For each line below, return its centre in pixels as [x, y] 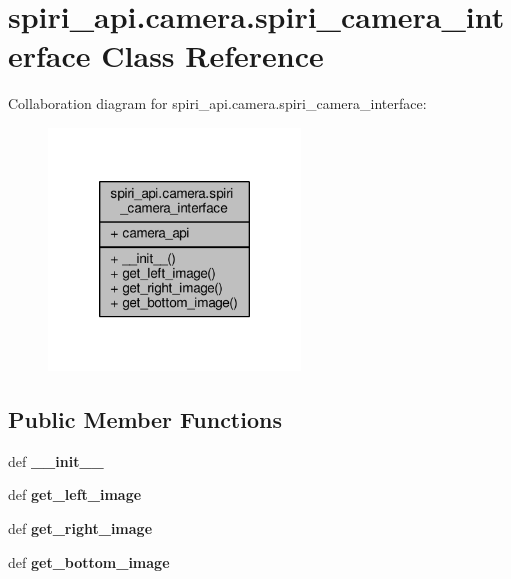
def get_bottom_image [89, 561]
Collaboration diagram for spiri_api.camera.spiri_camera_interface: [217, 103]
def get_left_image [75, 494]
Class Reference [212, 55]
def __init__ [56, 460]
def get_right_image [80, 527]
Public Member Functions [145, 418]
